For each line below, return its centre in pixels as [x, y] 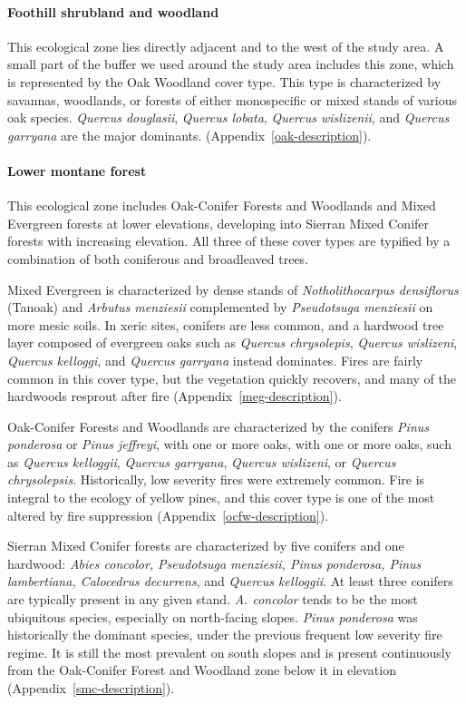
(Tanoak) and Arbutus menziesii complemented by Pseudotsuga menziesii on [220, 307]
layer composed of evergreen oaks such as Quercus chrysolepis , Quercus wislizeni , [233, 342]
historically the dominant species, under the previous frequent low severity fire [225, 635]
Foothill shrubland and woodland [113, 11]
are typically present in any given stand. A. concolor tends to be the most [213, 599]
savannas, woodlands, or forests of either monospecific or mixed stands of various [232, 99]
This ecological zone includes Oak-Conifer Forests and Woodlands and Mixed [222, 205]
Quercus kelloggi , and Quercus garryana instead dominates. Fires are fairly [215, 360]
